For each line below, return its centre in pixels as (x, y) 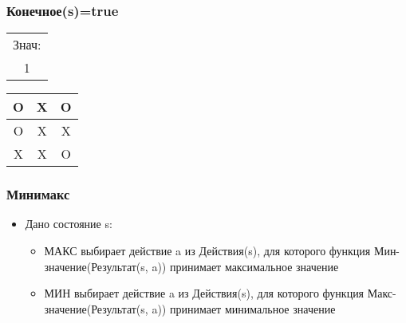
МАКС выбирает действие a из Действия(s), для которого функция (207, 251)
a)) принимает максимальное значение (245, 266)
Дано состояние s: (69, 224)
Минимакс (38, 194)
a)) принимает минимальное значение (244, 308)
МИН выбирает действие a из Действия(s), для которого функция (204, 293)
